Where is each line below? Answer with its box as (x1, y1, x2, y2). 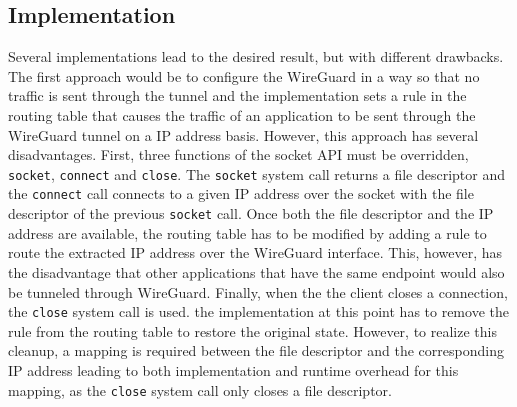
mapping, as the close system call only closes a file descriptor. (8, 379, 392, 400)
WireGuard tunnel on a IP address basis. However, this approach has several (8, 124, 479, 145)
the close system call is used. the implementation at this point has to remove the (8, 301, 509, 322)
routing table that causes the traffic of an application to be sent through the (8, 104, 476, 125)
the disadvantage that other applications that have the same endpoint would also (8, 261, 505, 282)
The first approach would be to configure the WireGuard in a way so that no (8, 65, 480, 86)
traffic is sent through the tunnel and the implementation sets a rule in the (8, 85, 467, 106)
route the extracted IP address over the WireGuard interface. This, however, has (8, 242, 503, 263)
